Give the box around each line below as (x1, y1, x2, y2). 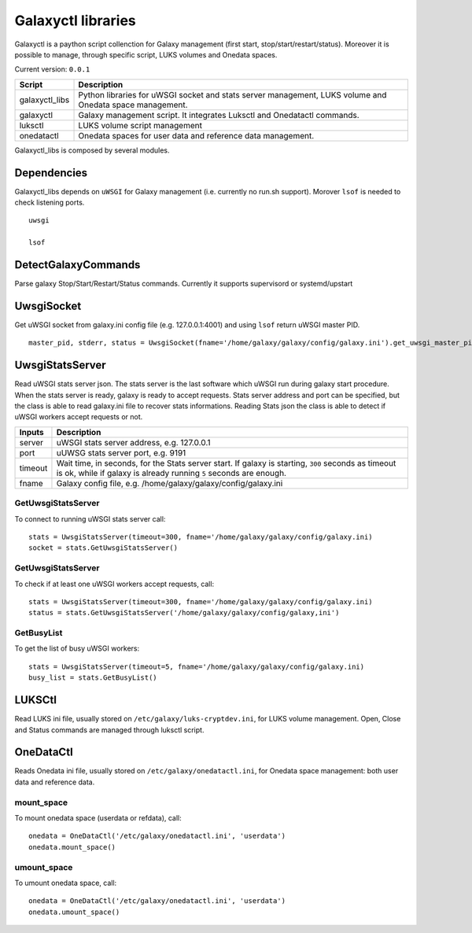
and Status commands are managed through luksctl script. (14, 725, 205, 735)
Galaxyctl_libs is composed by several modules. (14, 146, 170, 155)
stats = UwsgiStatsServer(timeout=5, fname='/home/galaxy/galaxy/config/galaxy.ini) (28, 662, 365, 671)
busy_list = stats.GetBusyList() (28, 673, 157, 682)
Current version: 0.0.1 (14, 65, 90, 74)
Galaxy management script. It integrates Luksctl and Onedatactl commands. (78, 109, 360, 120)
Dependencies (14, 166, 88, 179)
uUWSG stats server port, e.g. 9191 (56, 447, 186, 458)
